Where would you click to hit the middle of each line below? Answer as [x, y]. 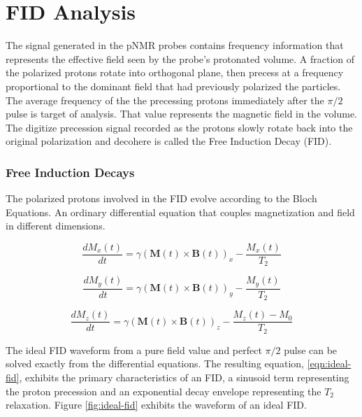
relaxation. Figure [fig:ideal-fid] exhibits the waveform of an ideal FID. [156, 405]
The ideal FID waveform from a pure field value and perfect [134, 349]
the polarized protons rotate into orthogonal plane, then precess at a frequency [175, 72]
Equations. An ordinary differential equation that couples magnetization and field [180, 212]
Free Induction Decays [70, 172]
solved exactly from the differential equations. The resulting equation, [155, 363]
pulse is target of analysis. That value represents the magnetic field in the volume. [181, 114]
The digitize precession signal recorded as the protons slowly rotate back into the [179, 127]
